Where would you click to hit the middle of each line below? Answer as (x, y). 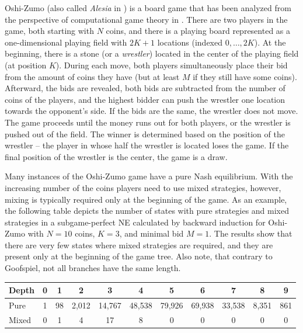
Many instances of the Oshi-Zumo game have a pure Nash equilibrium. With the (149, 176)
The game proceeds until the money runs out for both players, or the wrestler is (148, 122)
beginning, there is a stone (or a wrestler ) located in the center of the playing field (152, 53)
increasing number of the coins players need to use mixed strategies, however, (143, 187)
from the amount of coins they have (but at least (92, 76)
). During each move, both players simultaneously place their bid (172, 65)
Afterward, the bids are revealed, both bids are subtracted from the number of (145, 88)
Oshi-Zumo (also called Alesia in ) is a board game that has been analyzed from (148, 8)
